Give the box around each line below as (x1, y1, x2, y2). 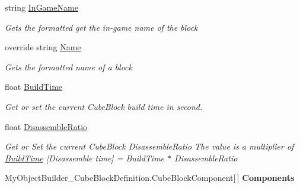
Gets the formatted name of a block (5, 60, 132, 73)
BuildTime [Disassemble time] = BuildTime (5, 151, 165, 164)
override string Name (5, 41, 81, 53)
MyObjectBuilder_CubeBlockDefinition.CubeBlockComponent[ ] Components (5, 171, 295, 184)
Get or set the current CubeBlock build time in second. (5, 100, 203, 112)
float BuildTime (5, 80, 63, 93)
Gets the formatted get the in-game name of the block (5, 21, 198, 33)
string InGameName (5, 1, 78, 13)
